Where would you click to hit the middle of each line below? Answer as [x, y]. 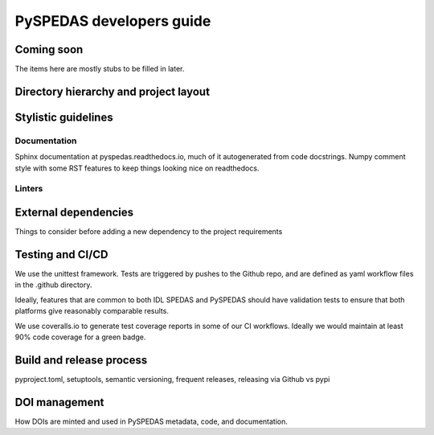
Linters [29, 189]
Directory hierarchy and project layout [113, 91]
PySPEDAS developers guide [113, 21]
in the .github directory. [53, 285]
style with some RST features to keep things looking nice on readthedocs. [137, 168]
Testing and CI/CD [61, 254]
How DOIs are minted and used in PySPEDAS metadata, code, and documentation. [151, 421]
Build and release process [81, 360]
